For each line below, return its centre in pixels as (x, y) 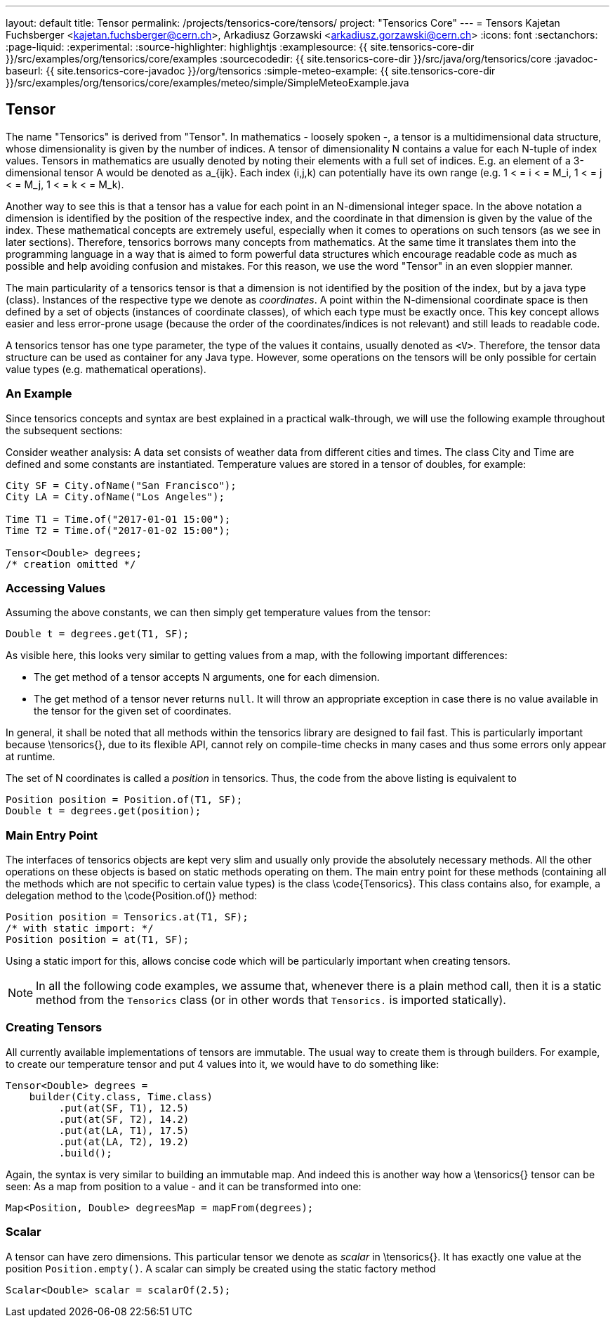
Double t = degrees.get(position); (104, 811)
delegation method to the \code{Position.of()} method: (132, 896)
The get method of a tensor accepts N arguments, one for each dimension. (207, 677)
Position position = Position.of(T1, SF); (124, 800)
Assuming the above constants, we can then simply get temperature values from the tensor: (218, 613)
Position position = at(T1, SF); (98, 940)
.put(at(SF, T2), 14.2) (124, 1119)
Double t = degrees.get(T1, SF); (98, 634)
